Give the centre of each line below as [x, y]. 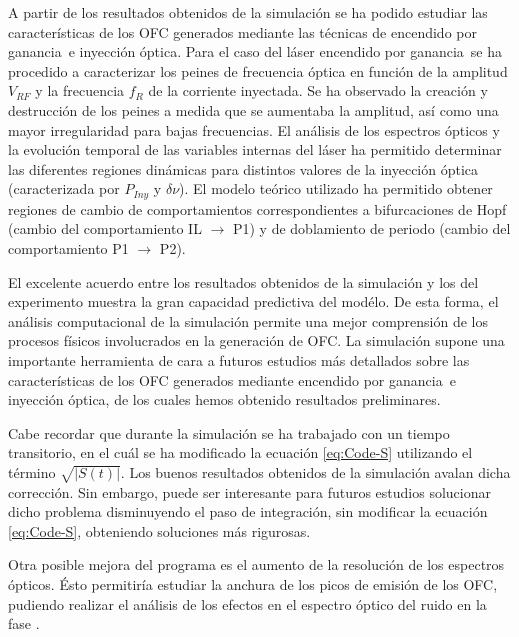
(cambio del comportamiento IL [105, 228]
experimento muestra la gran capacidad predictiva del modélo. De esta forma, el [253, 301]
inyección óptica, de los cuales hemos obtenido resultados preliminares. [224, 399]
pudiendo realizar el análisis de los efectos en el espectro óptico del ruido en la [247, 603]
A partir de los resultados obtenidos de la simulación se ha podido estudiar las [248, 12]
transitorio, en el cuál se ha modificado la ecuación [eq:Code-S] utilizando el [240, 452]
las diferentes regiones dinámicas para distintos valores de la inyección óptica [243, 168]
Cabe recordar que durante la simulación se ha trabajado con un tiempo [229, 432]
